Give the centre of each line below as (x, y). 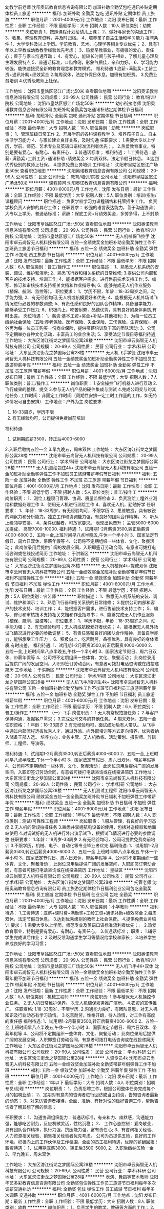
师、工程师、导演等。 (26, 743)
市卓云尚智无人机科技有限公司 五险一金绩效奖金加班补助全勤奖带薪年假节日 (81, 572)
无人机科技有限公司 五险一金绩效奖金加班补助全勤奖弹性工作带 (93, 972)
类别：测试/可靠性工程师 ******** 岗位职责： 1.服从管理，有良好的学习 (81, 821)
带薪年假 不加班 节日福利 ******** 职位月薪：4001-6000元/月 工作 (82, 984)
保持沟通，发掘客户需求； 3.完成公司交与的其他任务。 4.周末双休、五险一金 (81, 719)
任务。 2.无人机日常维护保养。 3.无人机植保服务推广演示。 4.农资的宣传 (81, 1003)
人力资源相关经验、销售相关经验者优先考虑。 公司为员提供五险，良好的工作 (81, 1136)
